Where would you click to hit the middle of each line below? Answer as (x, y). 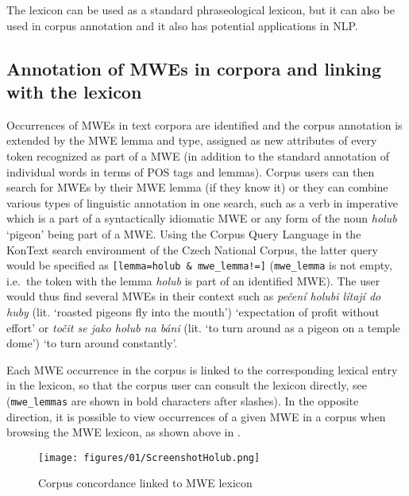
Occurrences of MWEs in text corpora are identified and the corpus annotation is (204, 124)
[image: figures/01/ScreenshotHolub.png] (149, 457)
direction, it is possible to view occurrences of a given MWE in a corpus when (196, 416)
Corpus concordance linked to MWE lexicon (145, 483)
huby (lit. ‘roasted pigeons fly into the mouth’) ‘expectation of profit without (193, 311)
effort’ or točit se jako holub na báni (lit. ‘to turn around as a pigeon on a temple (203, 327)
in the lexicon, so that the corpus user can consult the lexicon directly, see (187, 385)
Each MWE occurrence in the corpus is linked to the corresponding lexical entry (202, 369)
